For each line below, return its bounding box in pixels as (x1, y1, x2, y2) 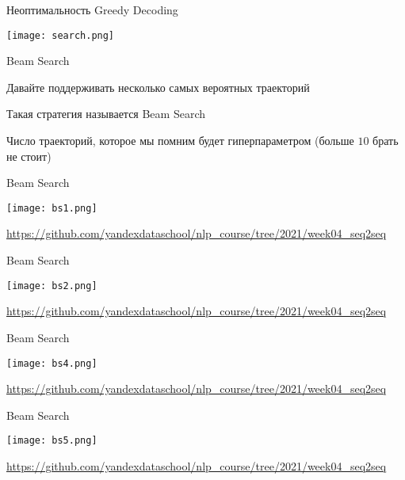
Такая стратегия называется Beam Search (6, 105, 206, 122)
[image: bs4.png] (6, 357, 97, 369)
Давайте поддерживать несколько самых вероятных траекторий (6, 78, 310, 95)
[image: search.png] (6, 29, 115, 41)
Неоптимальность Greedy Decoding (6, 2, 178, 17)
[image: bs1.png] (6, 202, 97, 214)
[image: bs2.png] (6, 280, 97, 291)
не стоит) (6, 147, 52, 164)
